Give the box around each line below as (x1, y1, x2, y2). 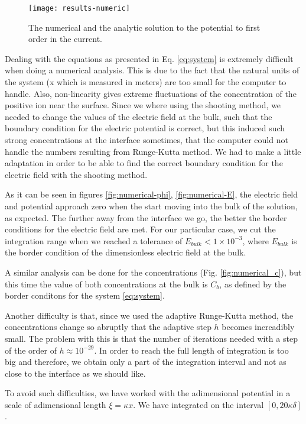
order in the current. (28, 33, 103, 45)
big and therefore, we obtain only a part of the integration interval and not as (5, 355, 287, 368)
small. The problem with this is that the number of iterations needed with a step (5, 332, 298, 344)
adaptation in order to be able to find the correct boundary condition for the (5, 157, 283, 169)
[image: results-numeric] (28, 4, 130, 12)
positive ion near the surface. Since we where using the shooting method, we (5, 99, 281, 111)
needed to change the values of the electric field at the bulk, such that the (5, 110, 272, 122)
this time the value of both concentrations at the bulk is (5, 277, 208, 290)
